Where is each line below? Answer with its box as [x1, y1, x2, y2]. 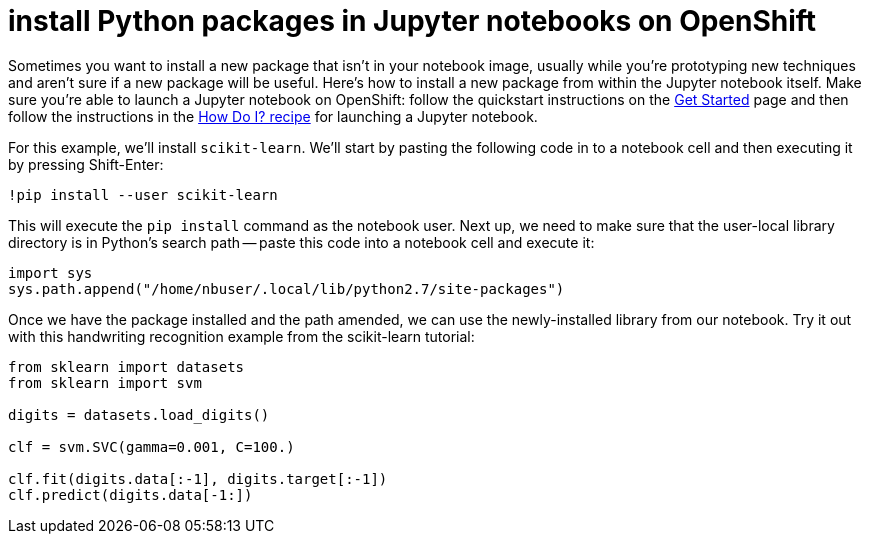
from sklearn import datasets [8, 358, 245, 375]
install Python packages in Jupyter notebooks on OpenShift [8, 4, 817, 38]
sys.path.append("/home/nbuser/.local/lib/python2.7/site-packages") [8, 280, 565, 297]
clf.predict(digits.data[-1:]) [8, 486, 253, 503]
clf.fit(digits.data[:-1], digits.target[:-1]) [8, 470, 388, 487]
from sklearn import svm [8, 374, 202, 391]
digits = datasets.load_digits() [8, 406, 270, 423]
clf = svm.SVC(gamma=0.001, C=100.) [8, 438, 295, 455]
